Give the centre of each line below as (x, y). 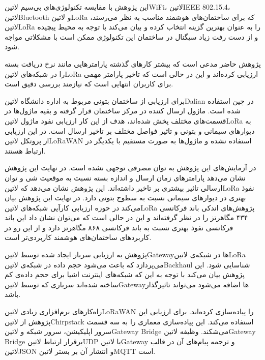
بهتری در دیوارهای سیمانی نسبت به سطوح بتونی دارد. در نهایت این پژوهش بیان (125, 198)
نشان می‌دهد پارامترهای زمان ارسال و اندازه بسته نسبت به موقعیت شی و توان (125, 177)
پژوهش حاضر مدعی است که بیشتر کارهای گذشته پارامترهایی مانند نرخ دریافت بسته (133, 63)
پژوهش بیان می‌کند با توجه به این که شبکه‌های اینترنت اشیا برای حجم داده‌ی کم (125, 274)
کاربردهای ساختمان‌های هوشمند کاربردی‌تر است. (78, 237)
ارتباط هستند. (25, 150)
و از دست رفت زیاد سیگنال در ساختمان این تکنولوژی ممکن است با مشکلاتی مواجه (131, 36)
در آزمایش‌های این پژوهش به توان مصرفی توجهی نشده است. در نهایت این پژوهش (130, 168)
